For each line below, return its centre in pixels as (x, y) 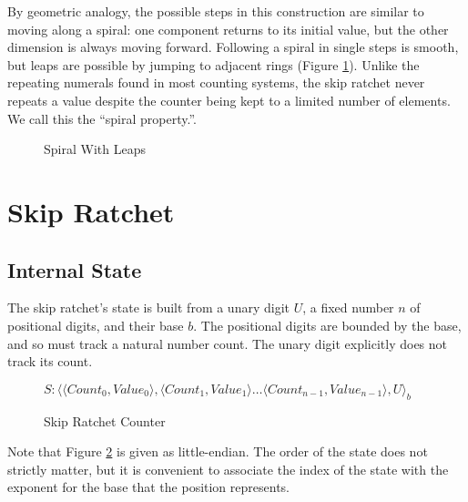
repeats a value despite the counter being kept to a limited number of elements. (229, 100)
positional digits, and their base (96, 325)
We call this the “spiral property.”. (102, 118)
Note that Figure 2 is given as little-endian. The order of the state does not (218, 451)
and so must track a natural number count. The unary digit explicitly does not (228, 343)
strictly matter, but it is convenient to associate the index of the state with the (228, 469)
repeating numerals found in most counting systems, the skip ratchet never (216, 82)
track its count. (50, 361)
